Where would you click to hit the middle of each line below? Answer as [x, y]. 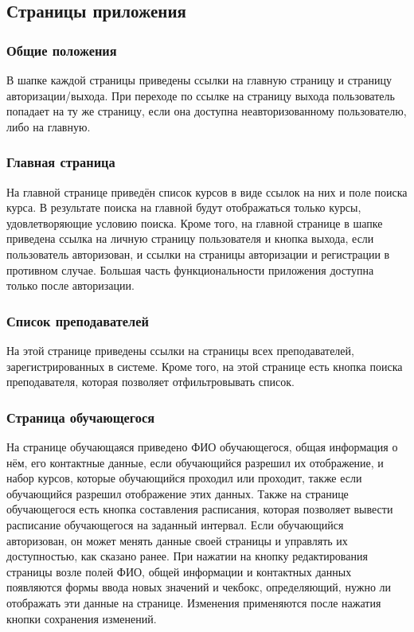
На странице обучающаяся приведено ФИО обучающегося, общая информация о [202, 446]
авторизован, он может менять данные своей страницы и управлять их [177, 540]
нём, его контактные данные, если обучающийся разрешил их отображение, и [195, 462]
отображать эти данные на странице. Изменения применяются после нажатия [194, 602]
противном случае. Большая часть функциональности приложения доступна [190, 269]
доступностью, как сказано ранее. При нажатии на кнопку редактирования [187, 556]
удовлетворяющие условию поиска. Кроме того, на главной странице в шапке [195, 222]
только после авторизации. [70, 285]
